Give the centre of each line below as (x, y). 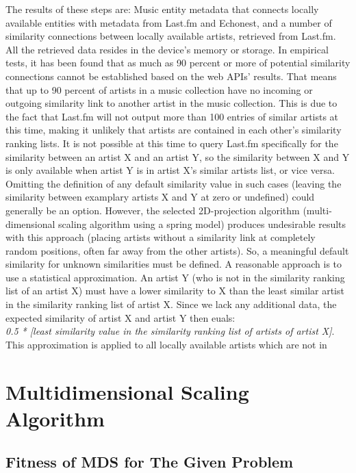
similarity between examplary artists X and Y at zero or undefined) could (160, 197)
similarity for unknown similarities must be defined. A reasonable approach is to (174, 264)
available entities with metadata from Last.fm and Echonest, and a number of (169, 22)
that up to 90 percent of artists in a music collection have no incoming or (159, 89)
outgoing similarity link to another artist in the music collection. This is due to (171, 103)
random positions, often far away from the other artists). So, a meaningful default (177, 250)
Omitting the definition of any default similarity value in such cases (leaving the (174, 183)
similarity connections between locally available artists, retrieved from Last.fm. (171, 36)
